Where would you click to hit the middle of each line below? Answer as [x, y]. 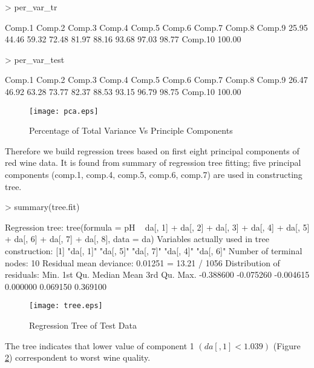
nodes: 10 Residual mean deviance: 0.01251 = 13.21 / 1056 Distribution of [142, 262]
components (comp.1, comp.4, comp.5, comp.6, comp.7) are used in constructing [154, 174]
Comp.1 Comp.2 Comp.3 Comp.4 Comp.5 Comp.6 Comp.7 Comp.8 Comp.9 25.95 [156, 27]
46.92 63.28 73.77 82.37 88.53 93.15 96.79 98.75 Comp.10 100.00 [123, 91]
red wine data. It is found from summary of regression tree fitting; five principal [153, 163]
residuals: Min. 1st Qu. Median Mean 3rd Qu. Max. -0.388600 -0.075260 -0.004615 [157, 274]
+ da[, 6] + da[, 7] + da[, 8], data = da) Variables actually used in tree [137, 239]
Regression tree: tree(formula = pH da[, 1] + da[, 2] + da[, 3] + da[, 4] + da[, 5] [157, 227]
